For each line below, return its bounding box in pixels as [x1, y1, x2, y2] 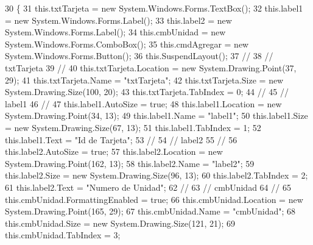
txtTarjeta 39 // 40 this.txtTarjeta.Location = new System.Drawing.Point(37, [5, 61, 297, 74]
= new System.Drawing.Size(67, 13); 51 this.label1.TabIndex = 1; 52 [5, 121, 261, 133]
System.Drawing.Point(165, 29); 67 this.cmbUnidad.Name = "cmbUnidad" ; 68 [5, 205, 296, 218]
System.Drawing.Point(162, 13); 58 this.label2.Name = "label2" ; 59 [5, 157, 255, 169]
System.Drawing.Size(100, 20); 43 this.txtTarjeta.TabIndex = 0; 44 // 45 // [5, 85, 289, 98]
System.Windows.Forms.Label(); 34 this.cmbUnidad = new [5, 26, 226, 38]
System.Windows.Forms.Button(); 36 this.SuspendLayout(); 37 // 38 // [5, 49, 273, 62]
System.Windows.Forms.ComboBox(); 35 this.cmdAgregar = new [5, 37, 249, 50]
